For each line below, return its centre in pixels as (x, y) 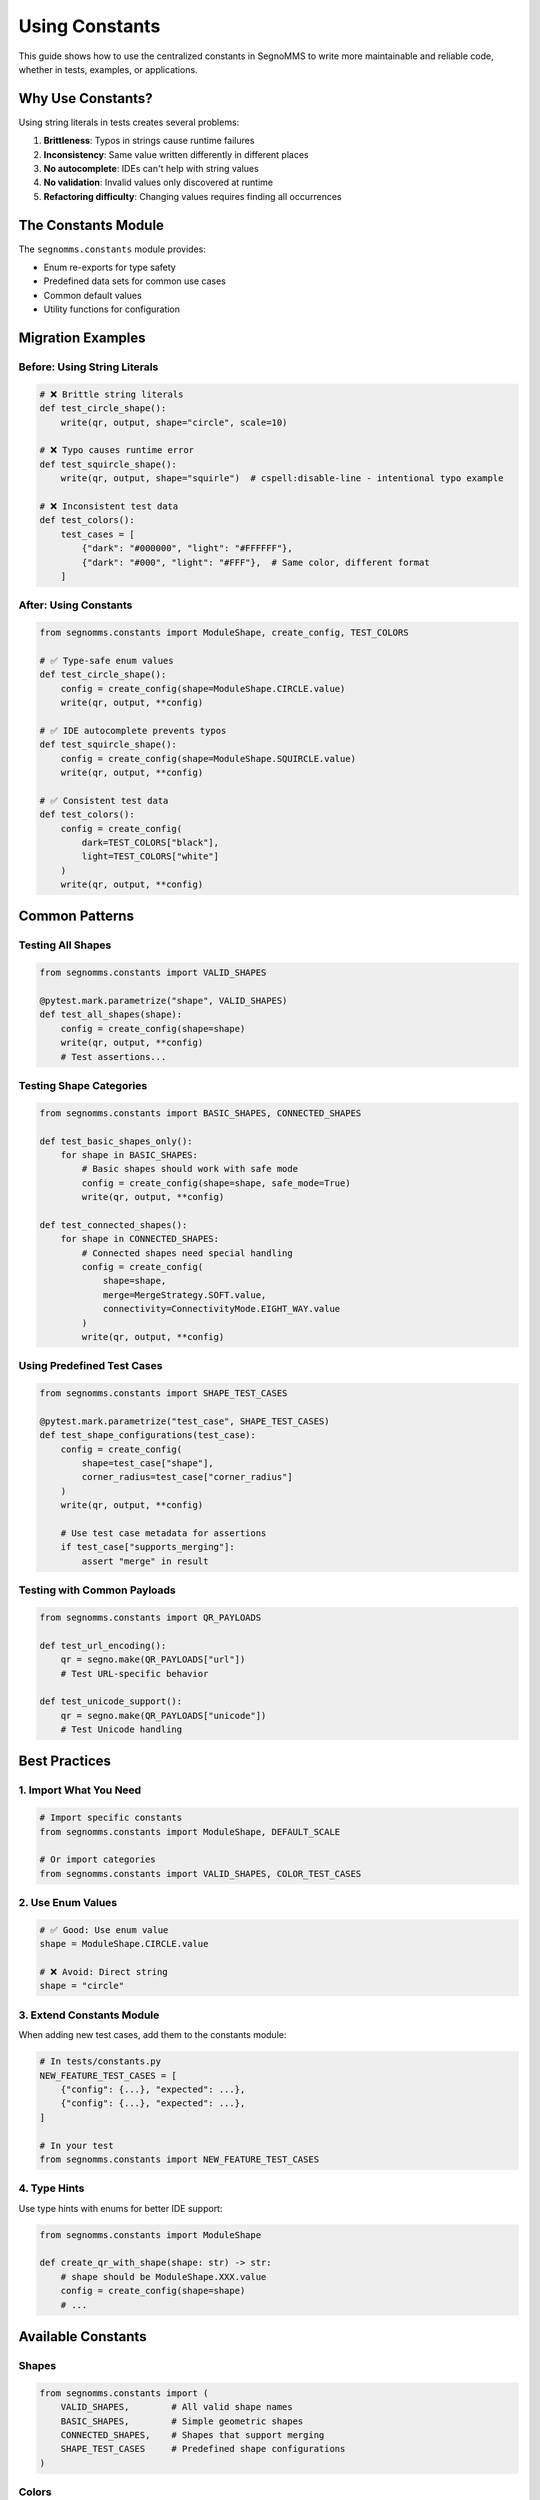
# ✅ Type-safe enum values (106, 660)
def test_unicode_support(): (111, 1701)
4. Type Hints (51, 2188)
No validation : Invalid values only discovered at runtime (158, 182)
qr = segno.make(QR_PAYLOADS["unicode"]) (163, 1715)
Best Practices (65, 1761)
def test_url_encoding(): (103, 1645)
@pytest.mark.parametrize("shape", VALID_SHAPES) (163, 1001)
